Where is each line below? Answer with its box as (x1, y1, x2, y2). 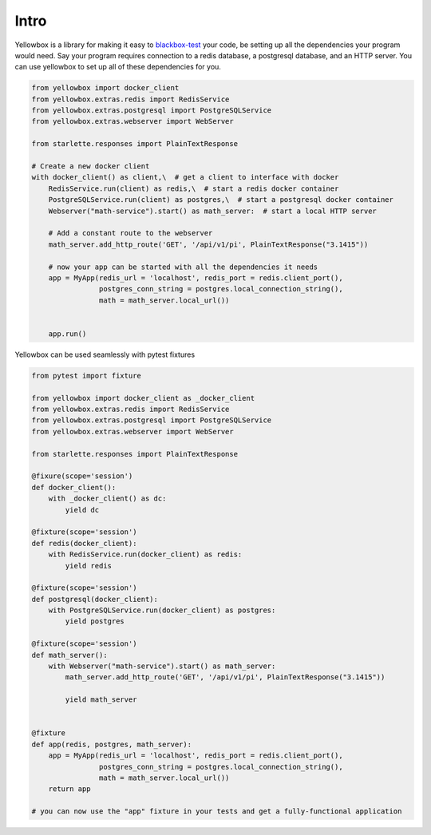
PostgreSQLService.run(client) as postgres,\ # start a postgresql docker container (48, 196, 394, 204)
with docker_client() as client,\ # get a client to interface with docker (31, 172, 339, 182)
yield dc (65, 505, 100, 514)
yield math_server (65, 695, 137, 704)
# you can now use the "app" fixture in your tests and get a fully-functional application (31, 807, 402, 816)
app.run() (48, 329, 87, 338)
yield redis (65, 561, 112, 570)
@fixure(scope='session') (31, 472, 133, 481)
